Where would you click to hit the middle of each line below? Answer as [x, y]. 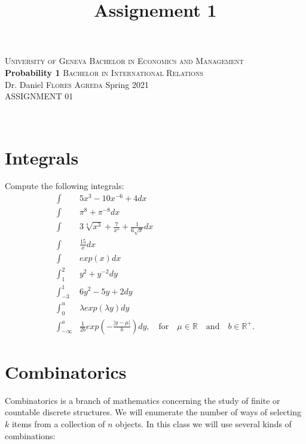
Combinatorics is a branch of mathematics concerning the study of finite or [143, 400]
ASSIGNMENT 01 [39, 96]
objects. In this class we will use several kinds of [204, 423]
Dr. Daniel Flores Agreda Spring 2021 [77, 84]
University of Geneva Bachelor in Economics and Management [124, 61]
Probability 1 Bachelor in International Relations [104, 72]
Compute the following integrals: [65, 186]
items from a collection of [58, 423]
